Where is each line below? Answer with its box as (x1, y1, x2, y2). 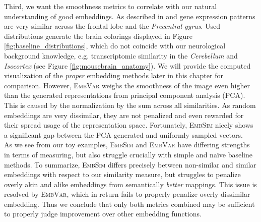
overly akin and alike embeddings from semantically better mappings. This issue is (4, 179, 257, 189)
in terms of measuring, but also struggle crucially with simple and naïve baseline (4, 149, 252, 159)
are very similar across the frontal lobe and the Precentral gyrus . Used (4, 21, 221, 31)
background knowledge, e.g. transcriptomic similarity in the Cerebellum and (4, 50, 238, 61)
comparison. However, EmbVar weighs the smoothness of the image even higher (4, 80, 250, 90)
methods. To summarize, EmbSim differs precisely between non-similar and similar (4, 159, 256, 170)
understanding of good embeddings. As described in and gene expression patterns (4, 11, 255, 21)
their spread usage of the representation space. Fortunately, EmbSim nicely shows (4, 120, 253, 130)
